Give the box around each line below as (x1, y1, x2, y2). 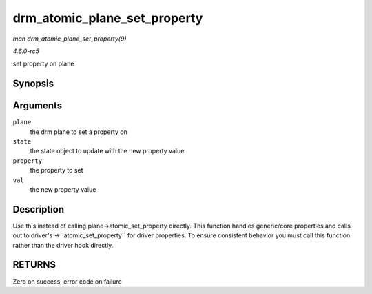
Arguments (12, 100, 63, 112)
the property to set (30, 166, 83, 175)
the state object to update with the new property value (30, 147, 185, 155)
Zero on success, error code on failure (12, 277, 122, 286)
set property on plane (12, 59, 74, 68)
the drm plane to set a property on (30, 128, 127, 136)
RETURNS (12, 259, 56, 271)
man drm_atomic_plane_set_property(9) (12, 35, 127, 43)
